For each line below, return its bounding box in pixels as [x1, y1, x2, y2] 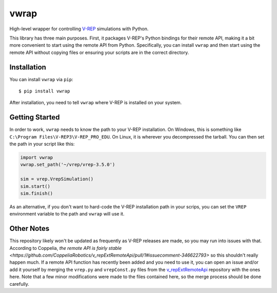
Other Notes [9, 224, 50, 233]
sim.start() [20, 183, 51, 189]
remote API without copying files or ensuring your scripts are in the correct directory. [9, 49, 189, 55]
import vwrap [20, 154, 53, 161]
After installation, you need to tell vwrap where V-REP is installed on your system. [9, 100, 182, 106]
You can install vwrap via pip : [9, 76, 74, 82]
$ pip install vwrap [18, 88, 70, 94]
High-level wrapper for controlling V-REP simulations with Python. [9, 26, 149, 32]
